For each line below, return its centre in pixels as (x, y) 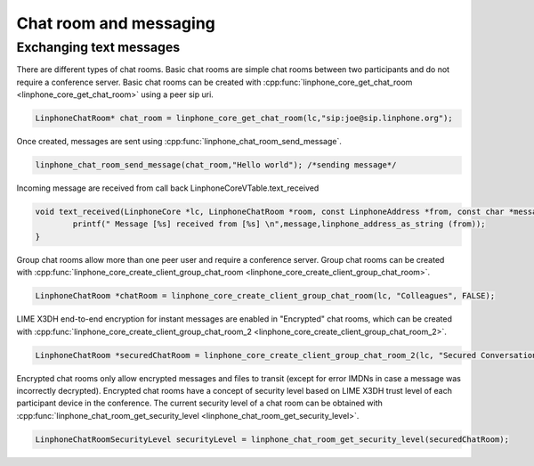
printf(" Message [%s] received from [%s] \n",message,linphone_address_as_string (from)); (279, 224)
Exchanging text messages (98, 47)
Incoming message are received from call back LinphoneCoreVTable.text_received (168, 188)
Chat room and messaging (116, 23)
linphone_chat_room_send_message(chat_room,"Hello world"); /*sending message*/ (216, 165)
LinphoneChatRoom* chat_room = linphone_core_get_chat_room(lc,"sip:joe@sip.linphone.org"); (244, 119)
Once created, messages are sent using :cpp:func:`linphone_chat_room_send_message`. (179, 142)
